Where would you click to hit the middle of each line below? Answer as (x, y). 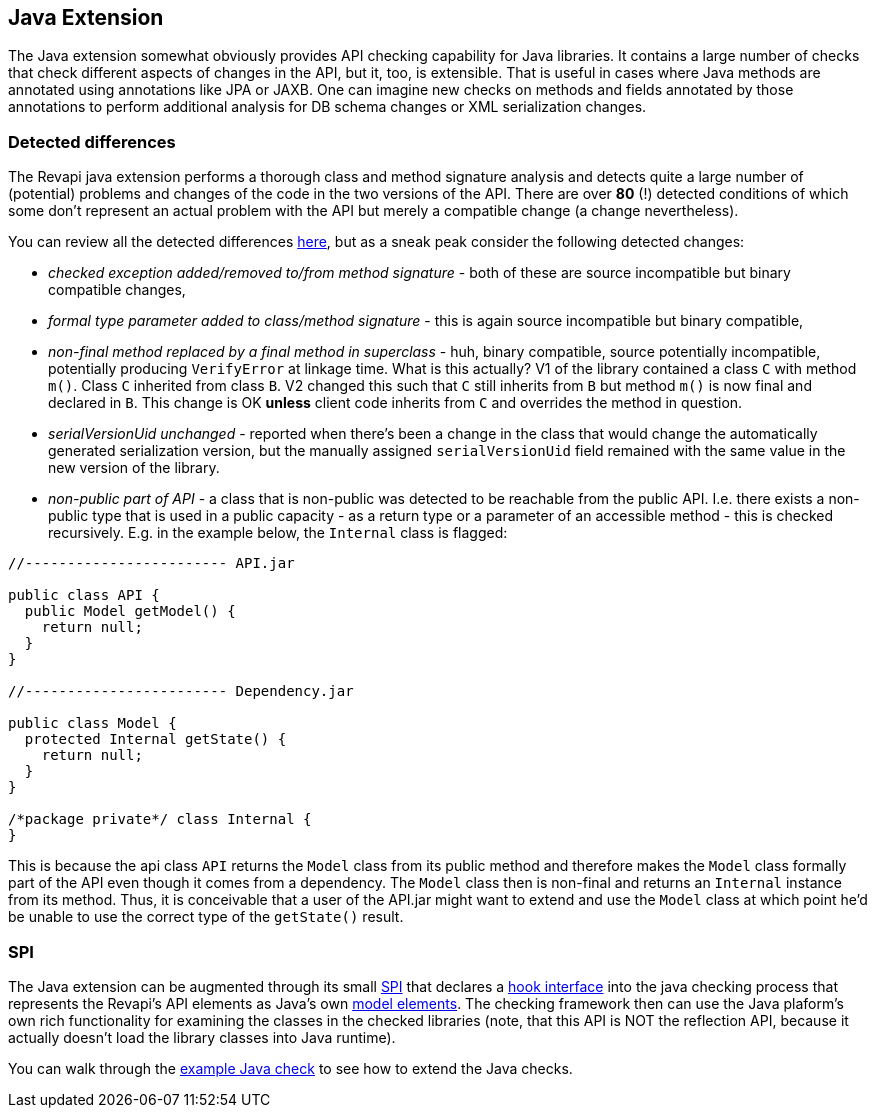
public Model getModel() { (130, 611)
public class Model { (92, 723)
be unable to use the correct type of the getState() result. (206, 917)
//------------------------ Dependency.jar (181, 691)
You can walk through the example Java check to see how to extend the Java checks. (290, 1068)
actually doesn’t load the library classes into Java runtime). (202, 1037)
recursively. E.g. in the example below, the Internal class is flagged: (278, 533)
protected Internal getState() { (155, 739)
